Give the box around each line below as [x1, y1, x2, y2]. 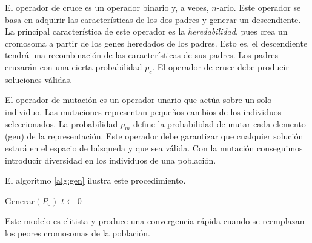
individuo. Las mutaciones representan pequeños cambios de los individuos [5, 105, 282, 118]
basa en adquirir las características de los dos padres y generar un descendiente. [5, 13, 301, 25]
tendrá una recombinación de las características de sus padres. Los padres [5, 48, 278, 61]
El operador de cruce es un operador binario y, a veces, [5, 1, 209, 13]
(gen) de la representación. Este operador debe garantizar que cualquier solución [5, 130, 304, 142]
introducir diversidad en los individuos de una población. [5, 153, 216, 166]
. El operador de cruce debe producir [152, 60, 289, 73]
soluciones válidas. [5, 73, 73, 85]
